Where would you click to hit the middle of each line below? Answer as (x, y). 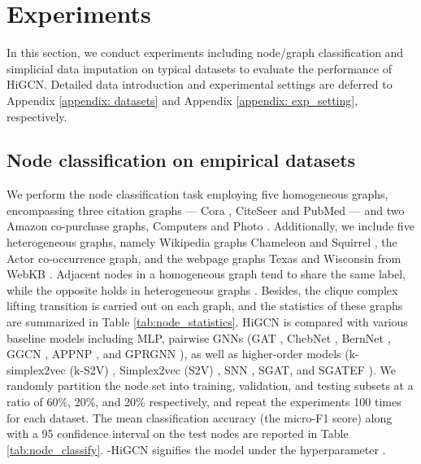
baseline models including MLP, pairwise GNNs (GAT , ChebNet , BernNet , (199, 337)
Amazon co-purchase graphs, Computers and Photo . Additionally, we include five (210, 226)
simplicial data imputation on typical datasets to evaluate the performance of (199, 68)
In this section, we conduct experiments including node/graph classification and (205, 53)
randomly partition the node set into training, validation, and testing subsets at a (210, 385)
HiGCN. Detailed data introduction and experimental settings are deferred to (200, 84)
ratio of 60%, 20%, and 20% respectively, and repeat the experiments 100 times (204, 402)
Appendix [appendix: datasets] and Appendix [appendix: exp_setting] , (182, 100)
